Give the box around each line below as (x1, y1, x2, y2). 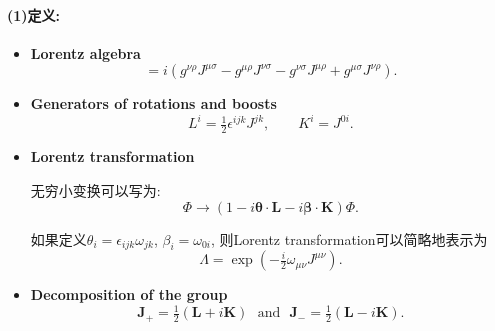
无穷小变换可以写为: (30, 179, 161, 200)
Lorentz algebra (30, 42, 141, 63)
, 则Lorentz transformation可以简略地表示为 (211, 228, 488, 249)
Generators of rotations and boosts (30, 93, 277, 114)
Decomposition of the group (30, 284, 228, 305)
